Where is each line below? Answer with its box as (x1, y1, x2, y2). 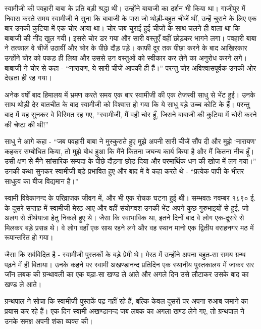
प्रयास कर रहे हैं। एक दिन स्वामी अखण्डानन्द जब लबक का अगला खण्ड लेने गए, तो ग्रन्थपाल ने (5, 306, 245, 316)
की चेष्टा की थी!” (5, 119, 48, 129)
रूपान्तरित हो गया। (5, 232, 54, 243)
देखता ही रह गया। (5, 72, 52, 83)
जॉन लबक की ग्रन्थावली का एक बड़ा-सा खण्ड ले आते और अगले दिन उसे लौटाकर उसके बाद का (5, 269, 249, 279)
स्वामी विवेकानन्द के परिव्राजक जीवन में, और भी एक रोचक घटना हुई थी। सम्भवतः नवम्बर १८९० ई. (5, 193, 256, 203)
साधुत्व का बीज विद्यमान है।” (5, 175, 79, 186)
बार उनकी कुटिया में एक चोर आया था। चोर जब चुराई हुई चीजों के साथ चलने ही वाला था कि (5, 23, 240, 33)
